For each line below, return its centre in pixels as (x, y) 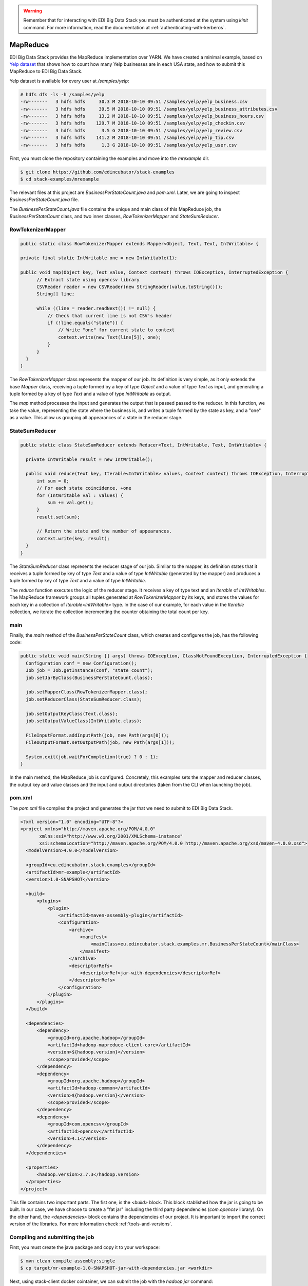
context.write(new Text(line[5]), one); (110, 337)
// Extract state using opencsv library (88, 280)
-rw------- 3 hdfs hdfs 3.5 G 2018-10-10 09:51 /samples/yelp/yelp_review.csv (131, 130)
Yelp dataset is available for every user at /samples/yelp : (69, 81)
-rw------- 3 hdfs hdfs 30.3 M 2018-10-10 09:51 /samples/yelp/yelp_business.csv (134, 102)
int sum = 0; (53, 481)
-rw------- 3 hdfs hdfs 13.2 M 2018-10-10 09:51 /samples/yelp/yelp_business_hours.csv (142, 116)
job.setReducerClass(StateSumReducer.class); (84, 699)
